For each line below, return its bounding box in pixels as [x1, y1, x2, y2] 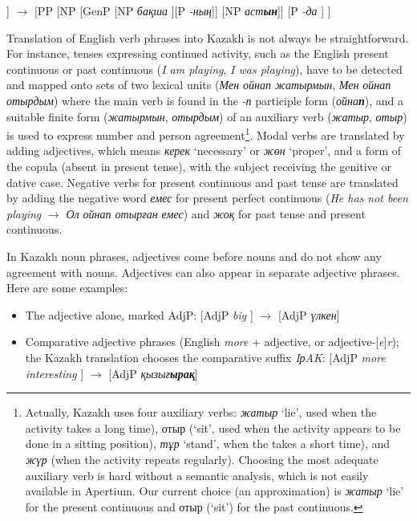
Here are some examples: [6, 279, 128, 296]
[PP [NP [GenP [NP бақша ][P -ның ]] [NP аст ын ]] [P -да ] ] [34, 2, 331, 18]
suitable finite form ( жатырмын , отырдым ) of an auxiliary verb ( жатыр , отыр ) [6, 108, 407, 124]
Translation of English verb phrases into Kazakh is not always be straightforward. [6, 29, 409, 46]
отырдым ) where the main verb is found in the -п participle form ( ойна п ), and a [6, 92, 404, 108]
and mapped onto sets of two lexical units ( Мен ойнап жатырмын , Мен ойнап [6, 76, 391, 93]
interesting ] [25, 364, 84, 381]
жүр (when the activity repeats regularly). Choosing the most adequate [25, 450, 379, 467]
